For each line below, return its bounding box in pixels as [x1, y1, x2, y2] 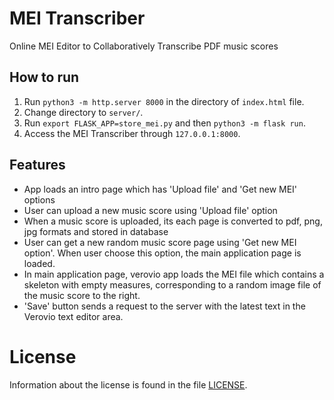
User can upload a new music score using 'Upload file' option [23, 204, 278, 216]
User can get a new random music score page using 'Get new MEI [23, 236, 297, 248]
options [23, 193, 56, 206]
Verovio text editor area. [23, 310, 124, 322]
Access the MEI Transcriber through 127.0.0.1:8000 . [23, 127, 241, 139]
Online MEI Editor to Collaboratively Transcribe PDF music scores [9, 40, 279, 52]
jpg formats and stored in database [23, 225, 169, 237]
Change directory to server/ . [23, 106, 144, 118]
